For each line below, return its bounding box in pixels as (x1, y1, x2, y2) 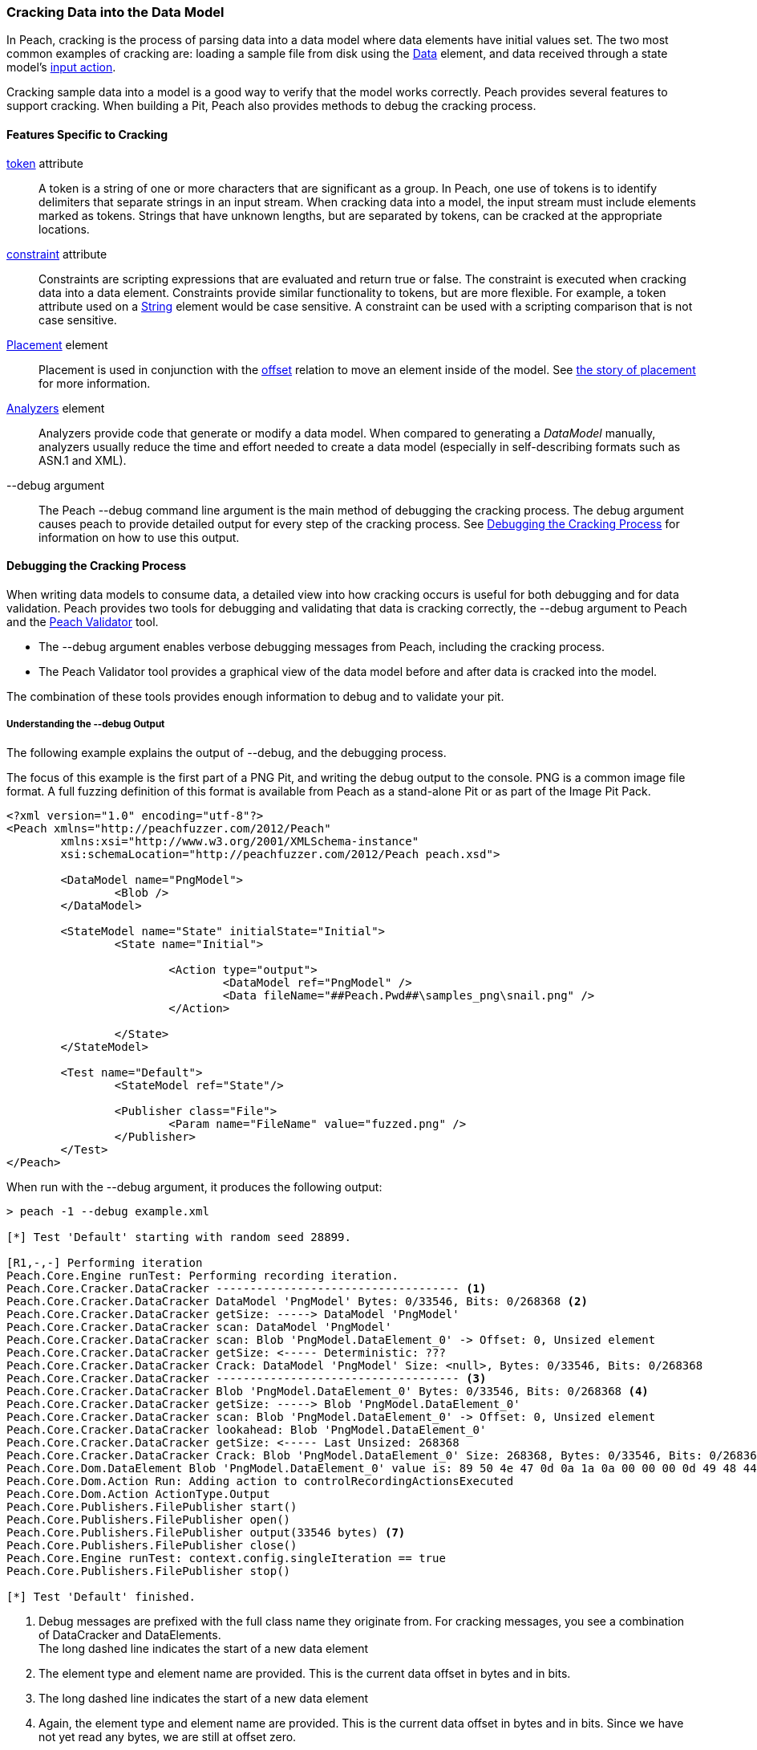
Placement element (6, 337, 108, 352)
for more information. (38, 376, 151, 390)
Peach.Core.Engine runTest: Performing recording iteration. (6, 1268, 399, 1282)
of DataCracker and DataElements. (38, 1627, 221, 1642)
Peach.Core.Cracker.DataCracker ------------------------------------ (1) (6, 1281, 487, 1295)
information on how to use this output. (38, 530, 240, 544)
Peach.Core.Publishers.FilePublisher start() (6, 1500, 298, 1513)
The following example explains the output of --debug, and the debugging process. (6, 745, 447, 759)
